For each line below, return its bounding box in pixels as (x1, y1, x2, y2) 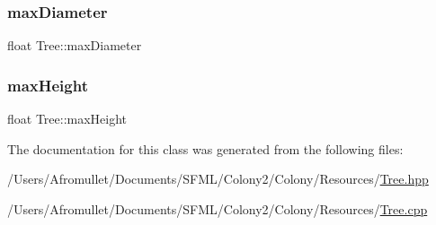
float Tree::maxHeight (7, 109, 128, 128)
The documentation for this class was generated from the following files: (7, 139, 404, 158)
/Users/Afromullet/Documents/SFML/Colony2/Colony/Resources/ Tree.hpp (7, 169, 429, 188)
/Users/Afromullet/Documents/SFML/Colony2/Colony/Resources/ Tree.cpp (7, 199, 428, 218)
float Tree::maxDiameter (7, 36, 142, 55)
